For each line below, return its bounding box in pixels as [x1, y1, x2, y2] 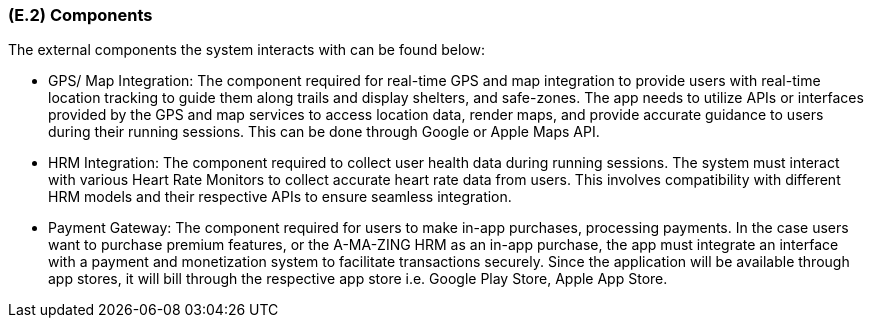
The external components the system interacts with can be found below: [8, 41, 485, 59]
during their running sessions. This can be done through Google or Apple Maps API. [48, 123, 600, 141]
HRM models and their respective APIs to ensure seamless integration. [48, 188, 512, 206]
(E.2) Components [8, 5, 153, 25]
